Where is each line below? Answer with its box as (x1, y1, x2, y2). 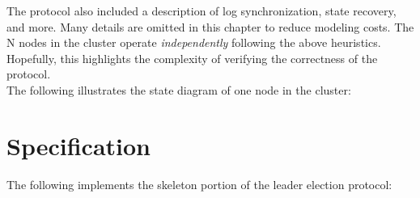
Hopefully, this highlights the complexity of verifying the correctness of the (6, 49, 378, 66)
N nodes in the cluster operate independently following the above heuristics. (6, 34, 381, 51)
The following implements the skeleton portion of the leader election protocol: (6, 175, 392, 192)
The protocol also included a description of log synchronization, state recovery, (6, 2, 397, 19)
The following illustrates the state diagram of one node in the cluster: (6, 81, 351, 98)
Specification (6, 128, 151, 162)
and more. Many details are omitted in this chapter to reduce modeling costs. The (6, 18, 414, 35)
